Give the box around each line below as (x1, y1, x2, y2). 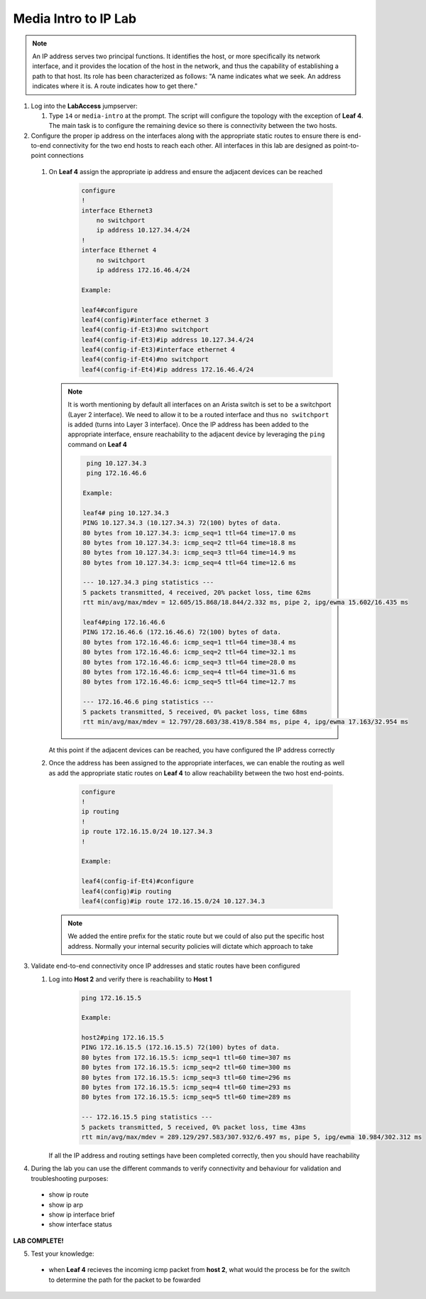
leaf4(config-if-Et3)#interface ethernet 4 (81, 345, 236, 354)
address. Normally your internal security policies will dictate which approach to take (67, 942, 314, 950)
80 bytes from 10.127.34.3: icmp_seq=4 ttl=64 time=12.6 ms (82, 559, 297, 566)
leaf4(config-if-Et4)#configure (81, 878, 195, 885)
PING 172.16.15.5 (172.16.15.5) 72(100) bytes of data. (81, 1043, 280, 1052)
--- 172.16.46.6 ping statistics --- (82, 698, 214, 706)
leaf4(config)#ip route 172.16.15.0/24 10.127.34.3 (81, 897, 266, 905)
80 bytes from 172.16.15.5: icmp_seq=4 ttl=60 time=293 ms (81, 1084, 291, 1092)
